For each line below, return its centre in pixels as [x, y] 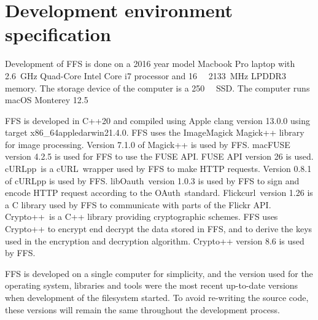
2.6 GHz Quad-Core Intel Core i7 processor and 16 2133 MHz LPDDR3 [145, 75]
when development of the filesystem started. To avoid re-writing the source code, [157, 297]
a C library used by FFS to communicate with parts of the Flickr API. [138, 204]
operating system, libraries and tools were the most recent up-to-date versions [152, 285]
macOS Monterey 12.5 [47, 100]
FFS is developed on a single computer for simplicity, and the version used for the [159, 273]
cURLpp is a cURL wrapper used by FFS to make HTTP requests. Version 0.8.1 [158, 169]
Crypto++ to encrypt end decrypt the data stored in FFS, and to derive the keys [159, 229]
